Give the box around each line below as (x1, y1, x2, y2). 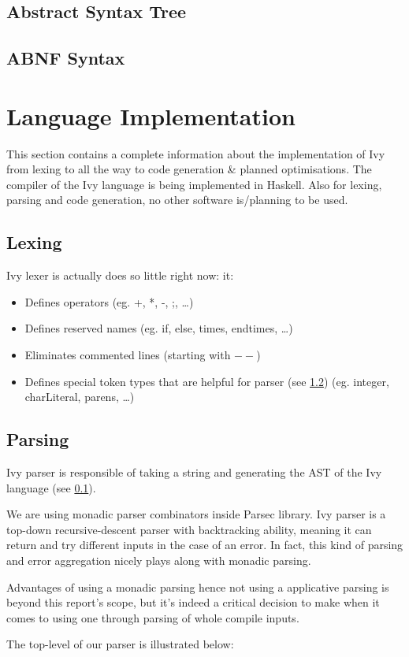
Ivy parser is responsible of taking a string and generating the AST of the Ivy (6, 464, 382, 481)
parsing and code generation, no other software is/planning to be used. (6, 191, 348, 208)
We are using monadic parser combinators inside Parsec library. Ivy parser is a (6, 506, 386, 522)
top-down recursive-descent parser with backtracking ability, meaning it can (6, 521, 372, 537)
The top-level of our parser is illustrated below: (6, 636, 234, 652)
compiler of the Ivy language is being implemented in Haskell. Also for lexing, (6, 176, 382, 192)
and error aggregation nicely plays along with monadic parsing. (6, 552, 311, 568)
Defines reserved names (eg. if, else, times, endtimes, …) (24, 320, 293, 336)
